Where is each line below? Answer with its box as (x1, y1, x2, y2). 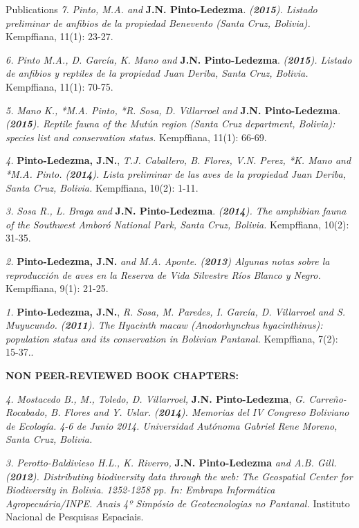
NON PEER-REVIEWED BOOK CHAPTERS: (6, 368, 239, 383)
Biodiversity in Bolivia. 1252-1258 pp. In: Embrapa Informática (6, 482, 275, 497)
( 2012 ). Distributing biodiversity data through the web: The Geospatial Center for (6, 468, 353, 483)
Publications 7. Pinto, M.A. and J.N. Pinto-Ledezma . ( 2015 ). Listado (6, 2, 317, 16)
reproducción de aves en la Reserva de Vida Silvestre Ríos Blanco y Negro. (6, 267, 321, 282)
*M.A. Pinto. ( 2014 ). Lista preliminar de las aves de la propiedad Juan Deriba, (6, 166, 347, 181)
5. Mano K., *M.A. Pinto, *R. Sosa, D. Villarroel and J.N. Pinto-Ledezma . (6, 102, 341, 117)
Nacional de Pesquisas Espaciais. (6, 509, 144, 524)
